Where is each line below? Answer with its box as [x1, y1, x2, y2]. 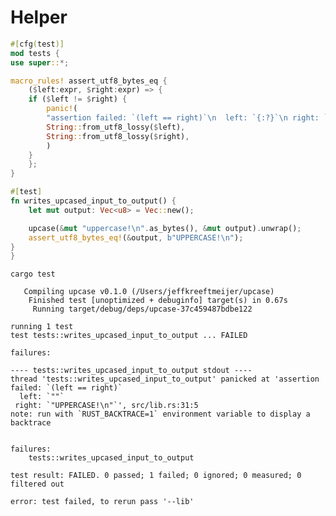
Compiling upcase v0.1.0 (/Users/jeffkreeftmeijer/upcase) [23, 287, 275, 297]
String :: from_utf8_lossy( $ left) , [46, 122, 186, 132]
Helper [10, 6, 68, 29]
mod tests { [10, 48, 60, 58]
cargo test [10, 269, 56, 280]
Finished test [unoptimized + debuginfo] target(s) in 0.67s [28, 296, 288, 306]
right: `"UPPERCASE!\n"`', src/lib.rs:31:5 [14, 401, 199, 411]
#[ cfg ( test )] [10, 39, 65, 49]
